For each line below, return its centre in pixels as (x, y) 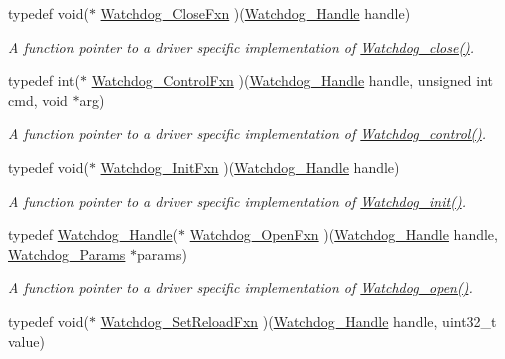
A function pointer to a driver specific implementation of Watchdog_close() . (241, 46)
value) (26, 340)
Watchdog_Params (67, 253)
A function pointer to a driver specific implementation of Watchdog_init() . (237, 200)
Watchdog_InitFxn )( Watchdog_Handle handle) (250, 166)
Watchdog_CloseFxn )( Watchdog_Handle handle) (255, 13)
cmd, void (38, 99)
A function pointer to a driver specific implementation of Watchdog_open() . (240, 287)
